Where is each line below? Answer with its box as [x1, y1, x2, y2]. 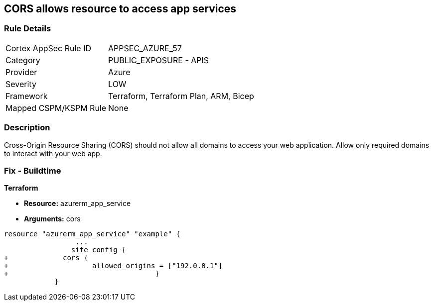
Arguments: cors [24, 214, 81, 223]
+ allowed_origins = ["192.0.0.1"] [4, 262, 223, 270]
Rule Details [4, 23, 51, 34]
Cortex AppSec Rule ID [5, 43, 92, 53]
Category [5, 55, 40, 65]
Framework [5, 91, 48, 101]
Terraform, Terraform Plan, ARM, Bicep [108, 91, 254, 101]
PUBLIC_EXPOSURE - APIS [108, 55, 209, 65]
